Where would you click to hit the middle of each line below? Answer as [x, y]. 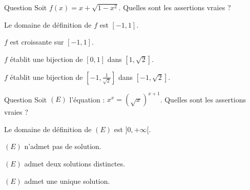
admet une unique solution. [67, 181]
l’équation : [87, 99]
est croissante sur [37, 42]
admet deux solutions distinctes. [75, 164]
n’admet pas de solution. [63, 146]
